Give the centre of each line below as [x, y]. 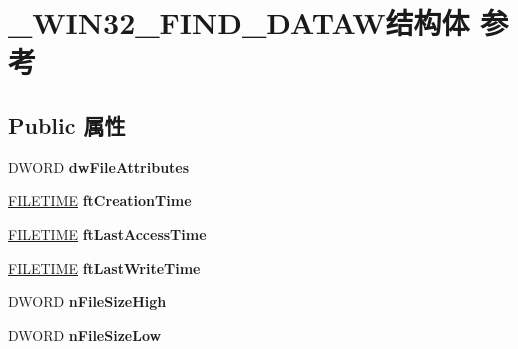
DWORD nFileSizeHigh [87, 301]
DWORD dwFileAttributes [99, 166]
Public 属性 [67, 124]
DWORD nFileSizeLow [85, 334]
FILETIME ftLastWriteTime [104, 267]
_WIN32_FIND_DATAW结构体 [239, 22]
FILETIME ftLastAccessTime [107, 233]
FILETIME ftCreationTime [100, 200]
